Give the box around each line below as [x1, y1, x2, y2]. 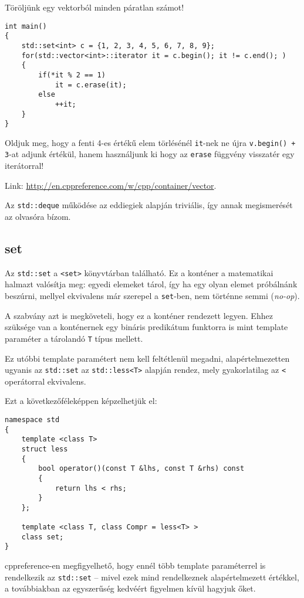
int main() [5, 22, 47, 30]
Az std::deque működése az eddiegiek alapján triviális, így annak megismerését [5, 199, 293, 211]
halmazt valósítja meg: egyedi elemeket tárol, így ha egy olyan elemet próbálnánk [5, 278, 298, 290]
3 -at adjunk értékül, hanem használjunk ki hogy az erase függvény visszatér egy [5, 148, 295, 160]
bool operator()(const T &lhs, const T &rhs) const [38, 464, 245, 473]
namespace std [5, 415, 60, 424]
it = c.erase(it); [55, 80, 127, 89]
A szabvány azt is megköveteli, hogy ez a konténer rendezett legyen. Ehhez [5, 309, 273, 321]
